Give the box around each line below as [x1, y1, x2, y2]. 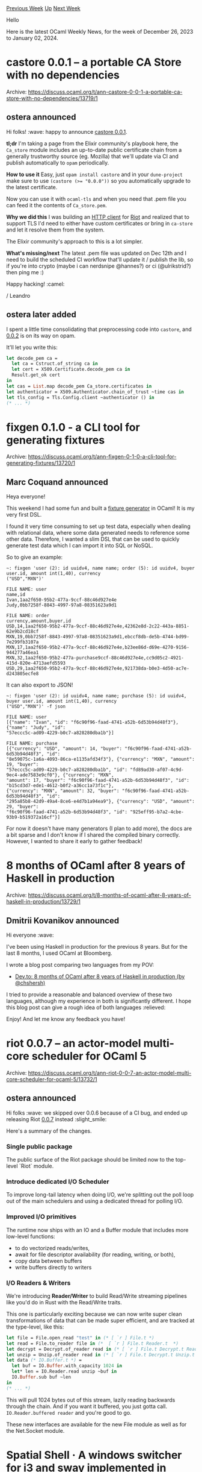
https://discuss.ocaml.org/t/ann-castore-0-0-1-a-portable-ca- [28, 88, 183, 95]
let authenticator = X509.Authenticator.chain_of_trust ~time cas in [6, 389, 185, 395]
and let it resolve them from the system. [6, 226, 105, 233]
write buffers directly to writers [14, 1263, 92, 1271]
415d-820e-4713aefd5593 [6, 660, 66, 667]
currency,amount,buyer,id [6, 618, 71, 624]
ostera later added [6, 309, 76, 320]
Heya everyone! [6, 493, 46, 500]
